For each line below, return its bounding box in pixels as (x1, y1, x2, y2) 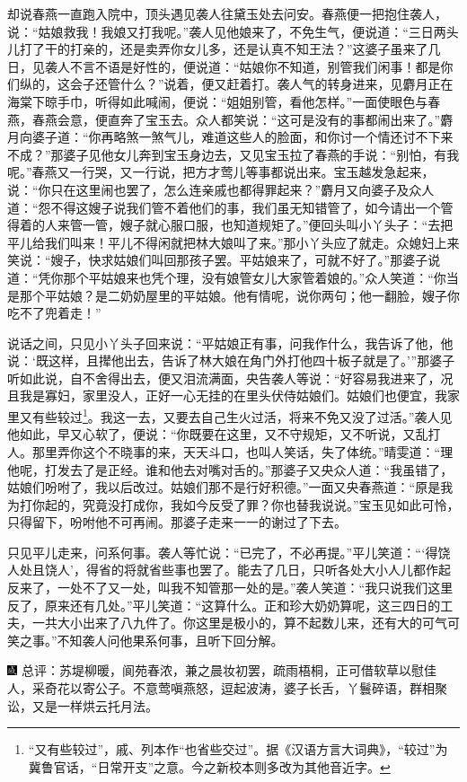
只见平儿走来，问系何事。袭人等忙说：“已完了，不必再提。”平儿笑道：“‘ (7, 542, 426, 561)
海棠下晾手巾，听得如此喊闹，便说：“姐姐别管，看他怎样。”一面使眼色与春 (7, 92, 441, 110)
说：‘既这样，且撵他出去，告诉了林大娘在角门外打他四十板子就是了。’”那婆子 (7, 351, 455, 370)
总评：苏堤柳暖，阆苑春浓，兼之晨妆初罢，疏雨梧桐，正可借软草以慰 (21, 661, 424, 680)
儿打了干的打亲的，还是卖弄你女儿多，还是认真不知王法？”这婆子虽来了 (7, 40, 428, 58)
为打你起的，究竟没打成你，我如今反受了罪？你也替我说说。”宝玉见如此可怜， (7, 495, 460, 514)
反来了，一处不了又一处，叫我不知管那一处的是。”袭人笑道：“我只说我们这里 (7, 578, 454, 597)
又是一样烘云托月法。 (31, 696, 158, 715)
